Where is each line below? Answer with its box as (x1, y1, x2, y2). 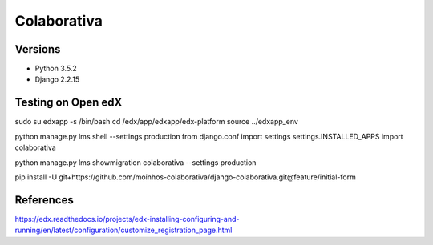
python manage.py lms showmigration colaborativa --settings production (14, 157, 257, 167)
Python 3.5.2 (34, 64, 78, 74)
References (14, 193, 74, 207)
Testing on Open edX (14, 96, 123, 110)
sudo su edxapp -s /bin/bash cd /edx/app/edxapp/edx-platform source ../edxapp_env (14, 117, 298, 127)
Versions (14, 42, 61, 56)
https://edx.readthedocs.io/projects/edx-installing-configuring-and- (14, 214, 240, 223)
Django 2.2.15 (34, 74, 80, 84)
